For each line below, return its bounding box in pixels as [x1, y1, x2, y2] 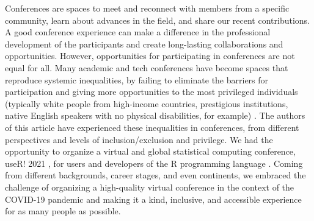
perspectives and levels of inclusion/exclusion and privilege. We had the [5, 133, 273, 146]
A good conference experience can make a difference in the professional [5, 26, 271, 38]
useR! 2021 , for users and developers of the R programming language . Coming [5, 156, 303, 169]
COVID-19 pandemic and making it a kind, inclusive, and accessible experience [5, 192, 302, 205]
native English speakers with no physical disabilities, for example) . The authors [5, 109, 305, 122]
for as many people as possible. [5, 205, 121, 217]
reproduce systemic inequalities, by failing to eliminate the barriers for [5, 73, 269, 86]
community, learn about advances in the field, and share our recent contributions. [5, 13, 310, 26]
